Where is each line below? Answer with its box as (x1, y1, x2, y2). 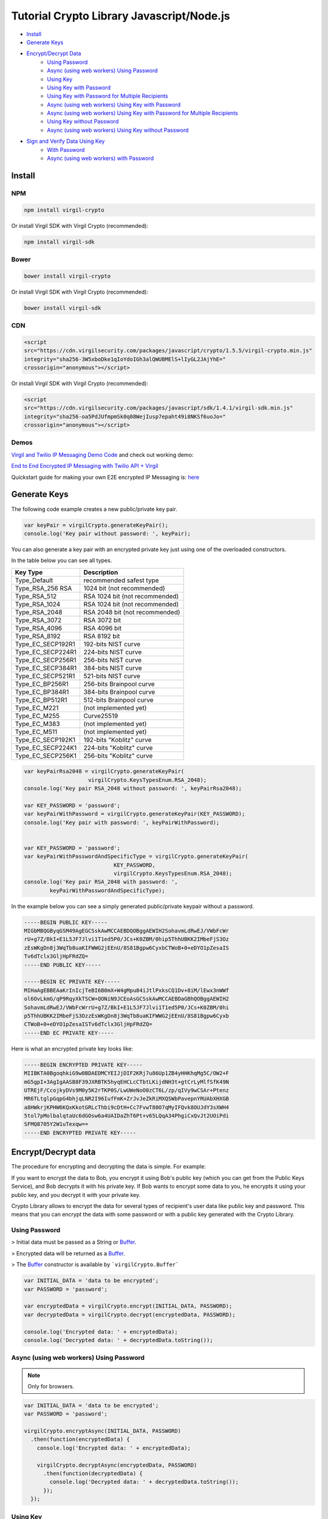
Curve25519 (83, 711, 118, 720)
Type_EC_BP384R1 (15, 687, 69, 696)
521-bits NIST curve (83, 671, 141, 680)
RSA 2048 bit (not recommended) (83, 608, 180, 616)
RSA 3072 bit (83, 615, 121, 624)
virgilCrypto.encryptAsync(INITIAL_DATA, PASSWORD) (24, 1428, 182, 1435)
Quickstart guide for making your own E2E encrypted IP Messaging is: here (11, 473, 200, 481)
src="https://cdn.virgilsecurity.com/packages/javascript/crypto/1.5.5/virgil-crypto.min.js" (24, 347, 313, 354)
